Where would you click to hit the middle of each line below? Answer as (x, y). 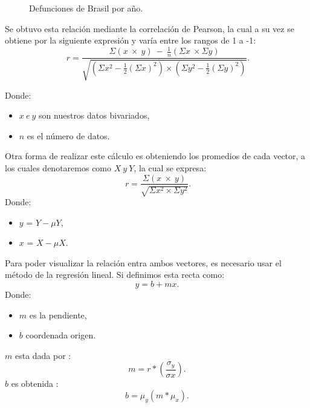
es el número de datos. (68, 135)
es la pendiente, (58, 314)
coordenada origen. (61, 335)
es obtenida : (35, 383)
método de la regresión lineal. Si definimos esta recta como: (115, 275)
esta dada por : (43, 355)
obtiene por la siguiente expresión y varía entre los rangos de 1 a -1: (131, 40)
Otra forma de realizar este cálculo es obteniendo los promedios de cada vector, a (155, 156)
